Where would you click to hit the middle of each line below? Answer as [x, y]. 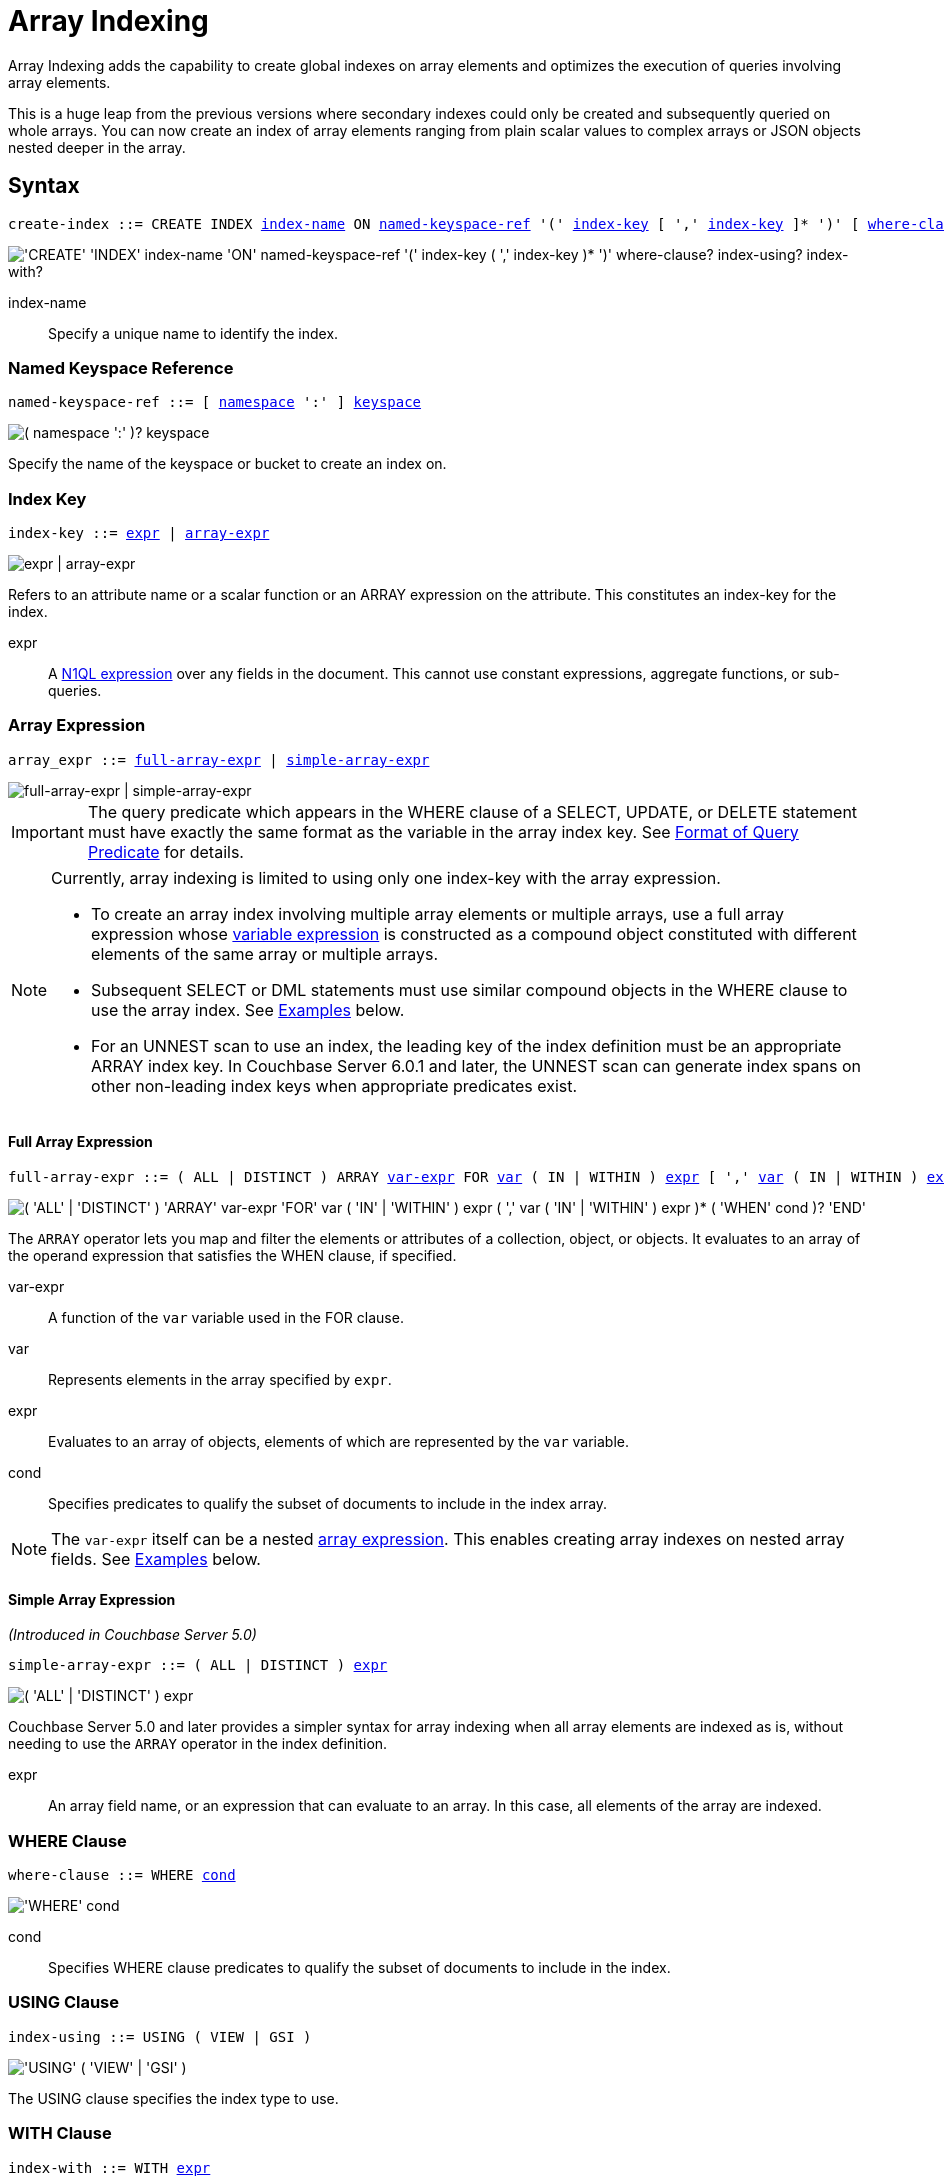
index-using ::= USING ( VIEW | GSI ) [160, 2036]
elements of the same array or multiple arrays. [265, 953]
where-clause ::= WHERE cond [122, 1875]
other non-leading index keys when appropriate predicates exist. [334, 1085]
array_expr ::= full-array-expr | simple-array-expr [219, 759]
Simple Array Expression [92, 1599]
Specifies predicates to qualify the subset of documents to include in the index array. [328, 1504]
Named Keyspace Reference [121, 367]
